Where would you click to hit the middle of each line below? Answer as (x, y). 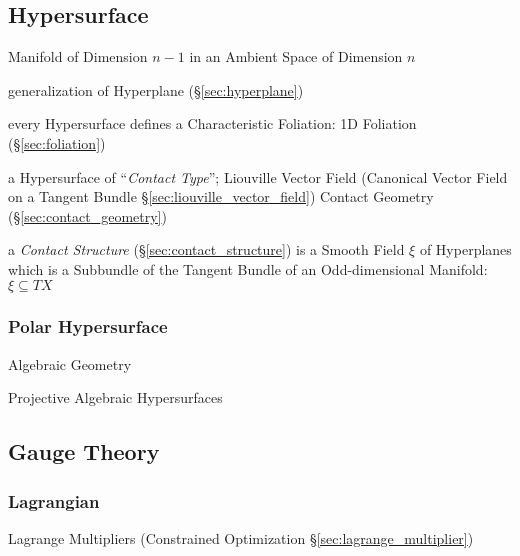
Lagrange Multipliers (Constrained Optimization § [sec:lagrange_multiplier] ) (241, 537)
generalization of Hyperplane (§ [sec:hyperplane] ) (156, 89)
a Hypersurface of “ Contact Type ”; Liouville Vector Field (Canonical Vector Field (258, 176)
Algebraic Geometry (70, 363)
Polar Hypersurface (88, 326)
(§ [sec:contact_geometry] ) (87, 215)
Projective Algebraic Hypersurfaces (115, 397)
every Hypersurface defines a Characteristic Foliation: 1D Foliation (212, 123)
